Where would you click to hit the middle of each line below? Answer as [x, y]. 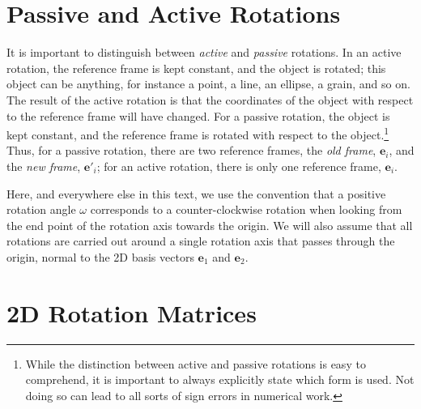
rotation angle [41, 209]
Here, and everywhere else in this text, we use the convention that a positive [196, 193]
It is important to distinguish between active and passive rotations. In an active [204, 52]
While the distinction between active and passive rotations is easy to [196, 363]
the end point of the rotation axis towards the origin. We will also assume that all [210, 225]
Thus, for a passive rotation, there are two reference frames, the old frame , [191, 150]
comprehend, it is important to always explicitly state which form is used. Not [220, 379]
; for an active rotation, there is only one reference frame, [239, 166]
